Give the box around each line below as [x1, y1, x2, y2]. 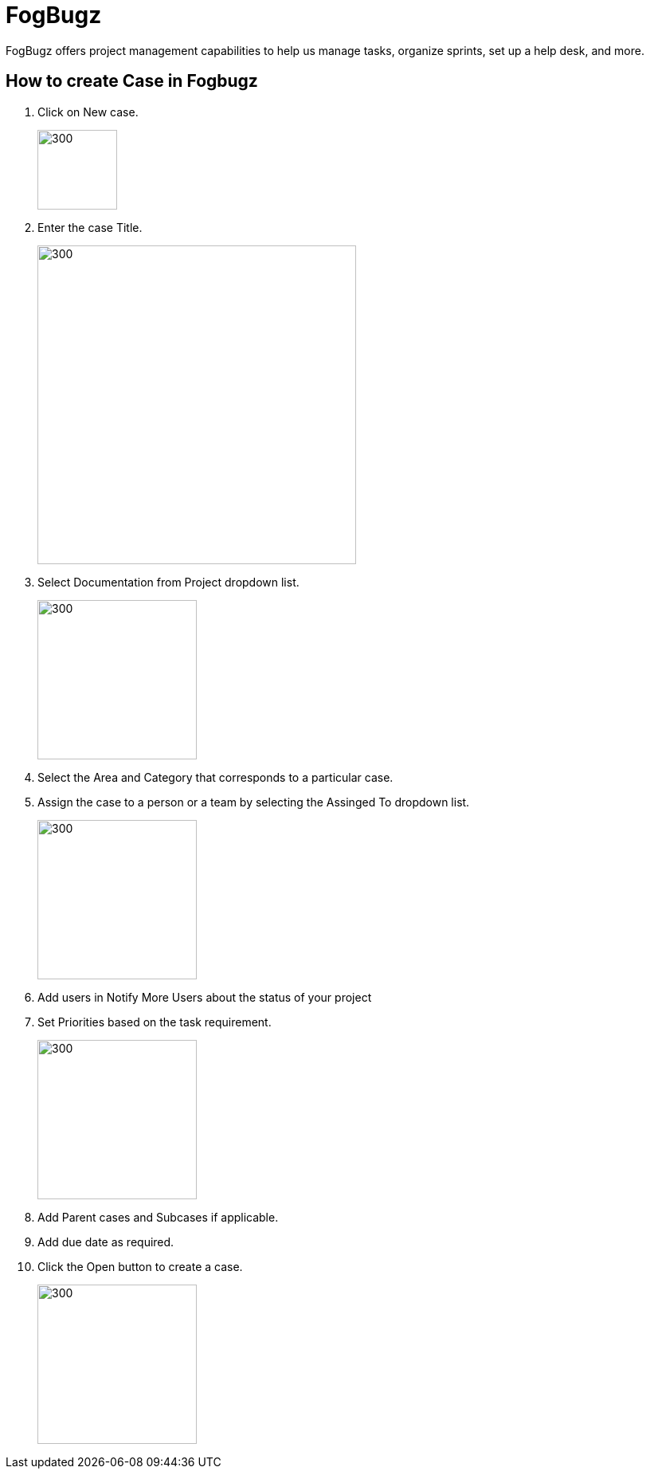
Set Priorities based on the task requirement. [37, 1014, 272, 1029]
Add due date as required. [37, 1234, 174, 1249]
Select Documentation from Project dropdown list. [37, 575, 300, 589]
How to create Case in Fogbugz [6, 71, 258, 92]
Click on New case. [37, 104, 139, 119]
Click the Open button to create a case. [37, 1259, 243, 1273]
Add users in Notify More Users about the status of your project [37, 990, 372, 1004]
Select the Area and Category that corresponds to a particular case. [37, 770, 394, 784]
